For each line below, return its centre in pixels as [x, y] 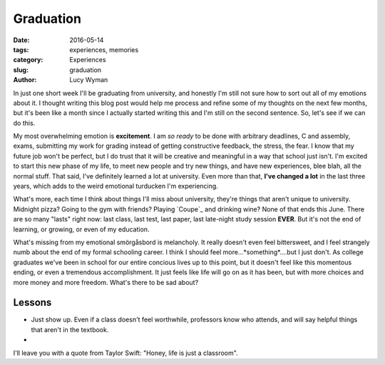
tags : [21, 49]
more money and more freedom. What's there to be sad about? [106, 282]
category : [28, 60]
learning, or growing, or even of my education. [81, 229]
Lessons [32, 302]
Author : [25, 80]
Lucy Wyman [89, 80]
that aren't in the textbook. [70, 329]
